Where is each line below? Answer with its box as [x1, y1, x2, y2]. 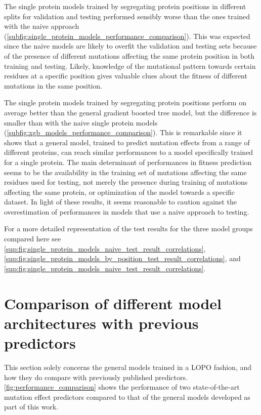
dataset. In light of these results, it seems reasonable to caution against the [4, 196, 237, 207]
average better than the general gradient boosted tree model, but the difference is [4, 107, 257, 117]
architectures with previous [4, 312, 199, 333]
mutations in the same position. [4, 80, 102, 91]
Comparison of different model [4, 293, 222, 313]
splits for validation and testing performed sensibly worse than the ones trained [4, 11, 250, 21]
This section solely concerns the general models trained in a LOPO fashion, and [4, 361, 252, 372]
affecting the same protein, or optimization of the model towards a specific [4, 186, 235, 197]
